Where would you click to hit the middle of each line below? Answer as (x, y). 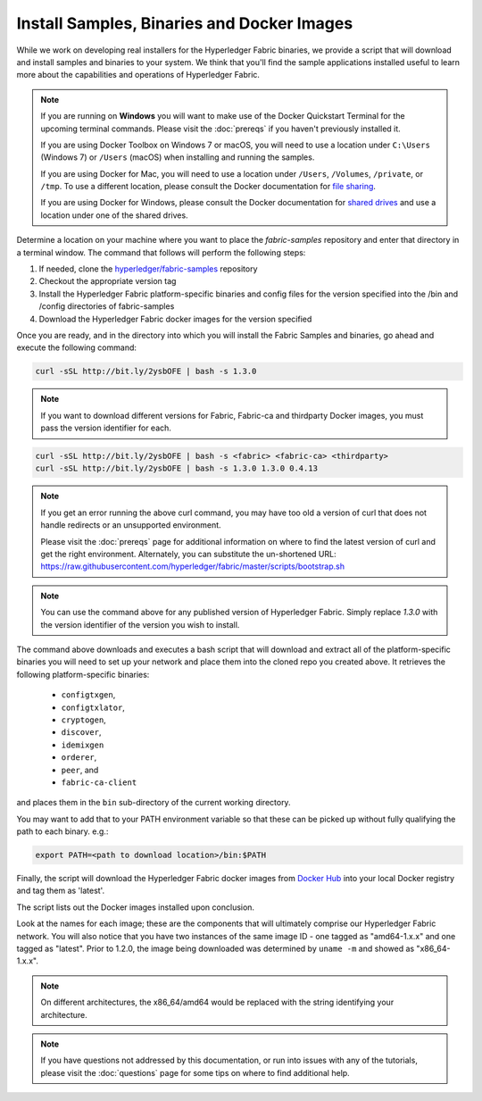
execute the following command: (77, 347)
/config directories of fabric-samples (107, 306)
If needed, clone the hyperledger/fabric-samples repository (148, 269)
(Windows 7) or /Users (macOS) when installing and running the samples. (178, 157)
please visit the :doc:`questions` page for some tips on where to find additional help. (195, 1072)
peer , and (80, 770)
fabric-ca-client (99, 782)
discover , (81, 732)
